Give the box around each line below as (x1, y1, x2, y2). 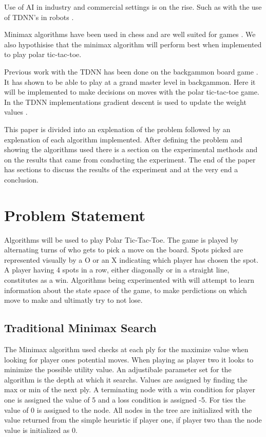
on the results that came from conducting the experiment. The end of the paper (4, 154, 256, 165)
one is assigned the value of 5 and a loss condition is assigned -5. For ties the (4, 394, 245, 405)
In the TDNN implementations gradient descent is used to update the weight (4, 96, 246, 107)
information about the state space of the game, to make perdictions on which (4, 284, 247, 295)
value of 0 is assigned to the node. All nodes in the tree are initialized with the (4, 404, 252, 415)
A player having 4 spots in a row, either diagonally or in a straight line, (4, 264, 230, 275)
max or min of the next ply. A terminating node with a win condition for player (4, 384, 256, 395)
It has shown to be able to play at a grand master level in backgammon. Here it (4, 76, 256, 87)
